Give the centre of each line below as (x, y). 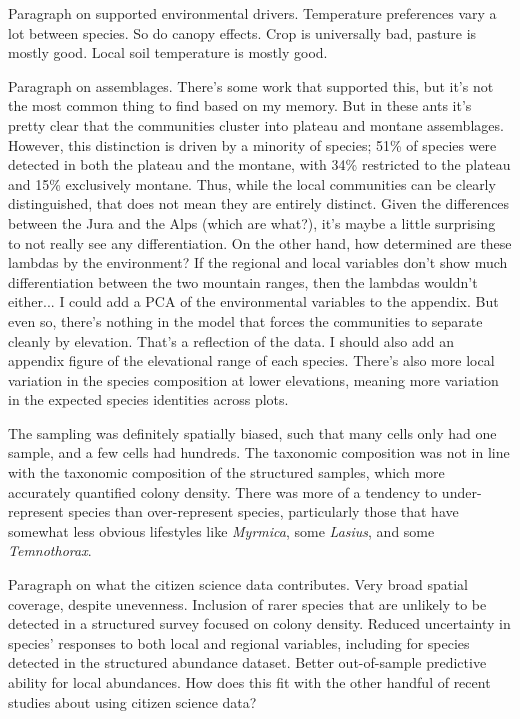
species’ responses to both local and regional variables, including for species (239, 642)
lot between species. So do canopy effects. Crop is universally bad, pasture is (242, 32)
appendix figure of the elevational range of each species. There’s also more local (251, 360)
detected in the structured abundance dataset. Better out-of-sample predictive (247, 662)
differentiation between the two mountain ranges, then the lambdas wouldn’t (243, 281)
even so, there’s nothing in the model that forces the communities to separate (245, 320)
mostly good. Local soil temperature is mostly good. (168, 52)
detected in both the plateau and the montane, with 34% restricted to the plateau (259, 164)
